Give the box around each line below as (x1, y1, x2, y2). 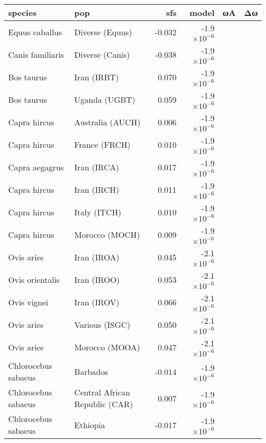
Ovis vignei (8, 296, 49, 308)
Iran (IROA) (74, 251, 120, 263)
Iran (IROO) (74, 273, 120, 285)
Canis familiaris (8, 48, 64, 60)
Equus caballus (8, 26, 62, 38)
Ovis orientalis (8, 273, 60, 285)
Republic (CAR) (74, 398, 134, 410)
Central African (74, 386, 130, 398)
